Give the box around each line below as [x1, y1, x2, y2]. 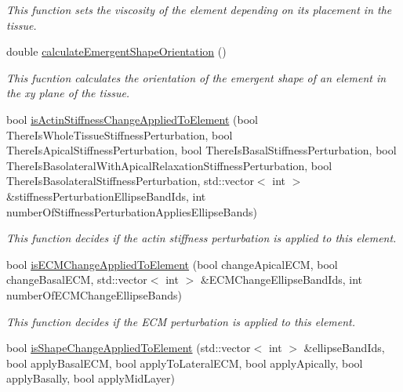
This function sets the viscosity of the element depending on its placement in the [6, 2, 392, 17]
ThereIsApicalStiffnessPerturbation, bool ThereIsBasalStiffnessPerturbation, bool [6, 142, 397, 158]
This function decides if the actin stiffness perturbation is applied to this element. [6, 230, 397, 246]
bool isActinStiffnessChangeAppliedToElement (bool [6, 111, 258, 127]
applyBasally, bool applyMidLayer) [6, 370, 175, 387]
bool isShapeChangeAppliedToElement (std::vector [6, 339, 251, 356]
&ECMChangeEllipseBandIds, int [200, 271, 363, 288]
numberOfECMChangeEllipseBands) [6, 286, 183, 303]
